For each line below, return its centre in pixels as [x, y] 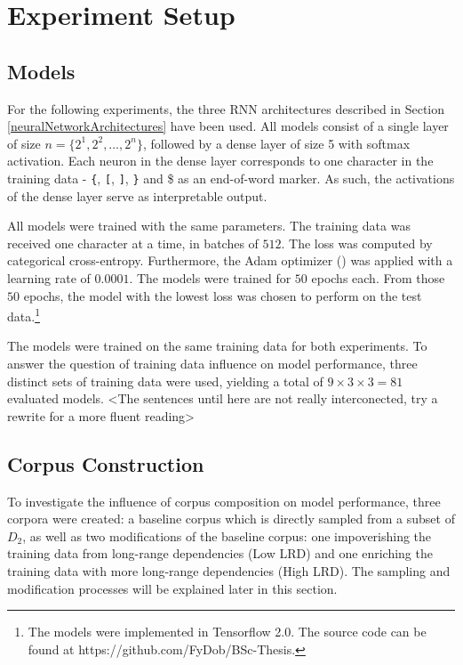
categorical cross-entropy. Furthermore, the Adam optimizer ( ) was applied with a [230, 260]
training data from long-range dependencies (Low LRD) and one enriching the [220, 553]
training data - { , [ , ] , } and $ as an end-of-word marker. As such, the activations [231, 178]
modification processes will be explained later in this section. [172, 588]
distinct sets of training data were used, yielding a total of [165, 381]
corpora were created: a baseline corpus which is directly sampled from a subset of [231, 519]
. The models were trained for [210, 277]
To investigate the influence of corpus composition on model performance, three [224, 501]
